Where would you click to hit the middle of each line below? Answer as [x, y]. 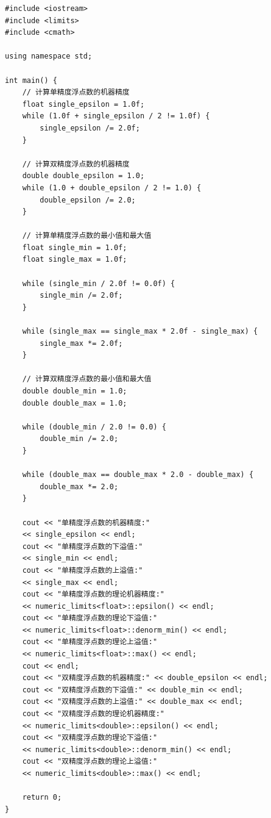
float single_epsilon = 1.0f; [83, 104]
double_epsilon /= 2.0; [88, 200]
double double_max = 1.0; [75, 403]
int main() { [31, 80]
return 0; [42, 798]
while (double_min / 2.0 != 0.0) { [94, 427]
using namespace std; [49, 56]
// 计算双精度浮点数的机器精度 [76, 164]
